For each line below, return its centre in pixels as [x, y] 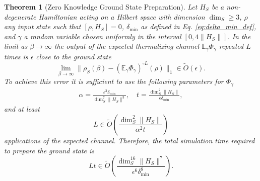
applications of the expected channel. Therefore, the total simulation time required [129, 140]
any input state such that [43, 26]
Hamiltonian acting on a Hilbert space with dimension [122, 16]
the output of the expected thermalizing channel [127, 46]
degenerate [20, 16]
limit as [16, 46]
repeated [231, 46]
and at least [22, 109]
